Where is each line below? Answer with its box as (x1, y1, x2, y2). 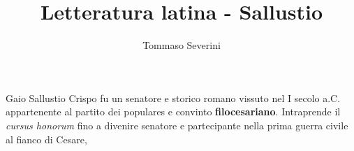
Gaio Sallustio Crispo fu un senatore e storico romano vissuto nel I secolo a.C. (6, 90, 341, 105)
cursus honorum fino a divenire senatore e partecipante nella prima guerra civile (6, 117, 348, 132)
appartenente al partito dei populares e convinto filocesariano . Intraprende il (6, 104, 341, 119)
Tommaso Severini (142, 38, 221, 52)
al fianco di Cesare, (6, 131, 87, 146)
